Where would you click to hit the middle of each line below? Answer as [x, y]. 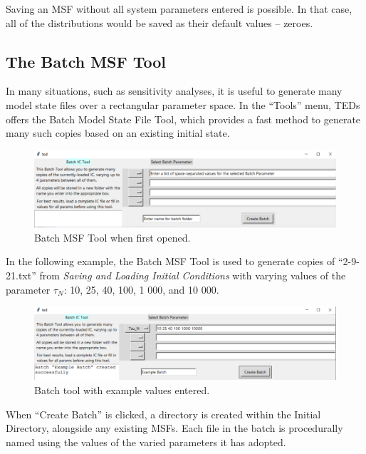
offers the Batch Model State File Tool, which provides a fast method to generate [183, 119]
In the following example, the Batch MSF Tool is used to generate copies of [171, 261]
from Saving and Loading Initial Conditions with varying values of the [193, 275]
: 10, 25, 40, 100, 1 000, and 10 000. [141, 289]
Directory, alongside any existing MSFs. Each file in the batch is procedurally [174, 428]
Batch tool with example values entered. [122, 389]
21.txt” [21, 275]
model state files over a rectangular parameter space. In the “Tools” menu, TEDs [183, 104]
